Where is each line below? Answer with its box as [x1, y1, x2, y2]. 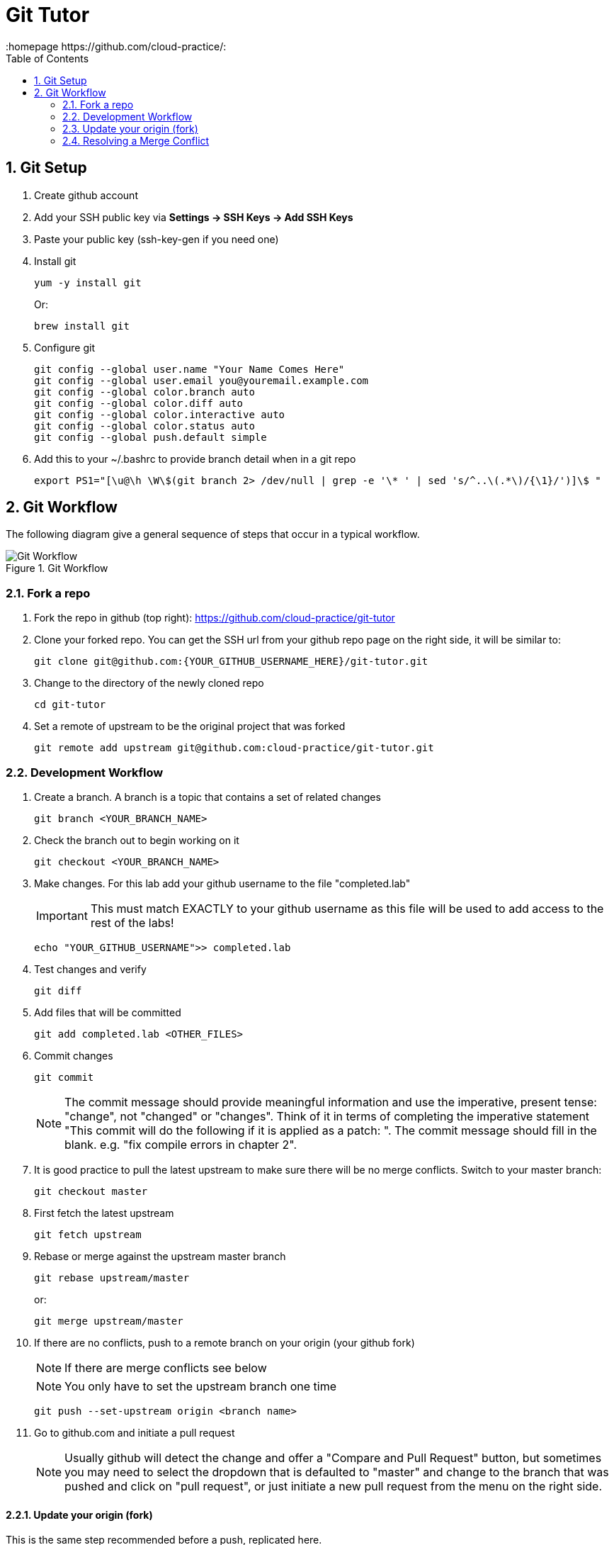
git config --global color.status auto [34, 420, 255, 432]
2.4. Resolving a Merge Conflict [62, 134, 210, 147]
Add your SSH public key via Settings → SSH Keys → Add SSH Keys [34, 210, 353, 223]
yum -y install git [34, 276, 142, 288]
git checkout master [34, 1185, 148, 1197]
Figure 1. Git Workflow [6, 562, 108, 575]
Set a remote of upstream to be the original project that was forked [34, 720, 346, 733]
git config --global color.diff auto [34, 397, 244, 409]
